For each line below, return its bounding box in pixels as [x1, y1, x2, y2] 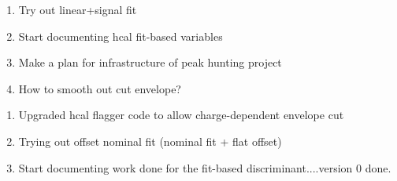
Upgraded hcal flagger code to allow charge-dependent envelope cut [18, 107, 344, 123]
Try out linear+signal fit [18, 2, 137, 17]
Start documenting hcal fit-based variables [18, 27, 223, 44]
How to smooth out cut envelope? [18, 80, 181, 96]
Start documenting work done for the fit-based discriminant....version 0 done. [18, 159, 391, 176]
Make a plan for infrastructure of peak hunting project [18, 54, 282, 71]
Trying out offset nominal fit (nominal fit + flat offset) [18, 132, 282, 149]
